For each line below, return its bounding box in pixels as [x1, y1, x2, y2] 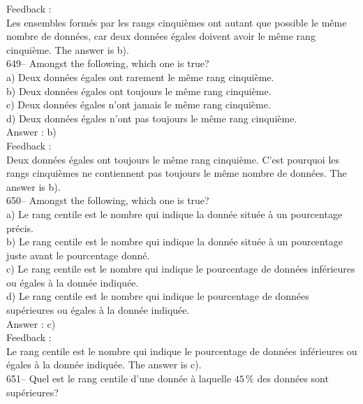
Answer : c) [6, 316, 56, 331]
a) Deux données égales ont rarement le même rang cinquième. [6, 69, 274, 84]
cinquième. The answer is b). [6, 42, 129, 57]
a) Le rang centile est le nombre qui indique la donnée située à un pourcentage [6, 206, 343, 221]
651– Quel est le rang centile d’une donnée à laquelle [6, 371, 232, 386]
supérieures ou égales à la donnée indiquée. [6, 303, 190, 317]
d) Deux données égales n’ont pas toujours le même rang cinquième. [6, 110, 297, 125]
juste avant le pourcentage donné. [6, 247, 150, 262]
